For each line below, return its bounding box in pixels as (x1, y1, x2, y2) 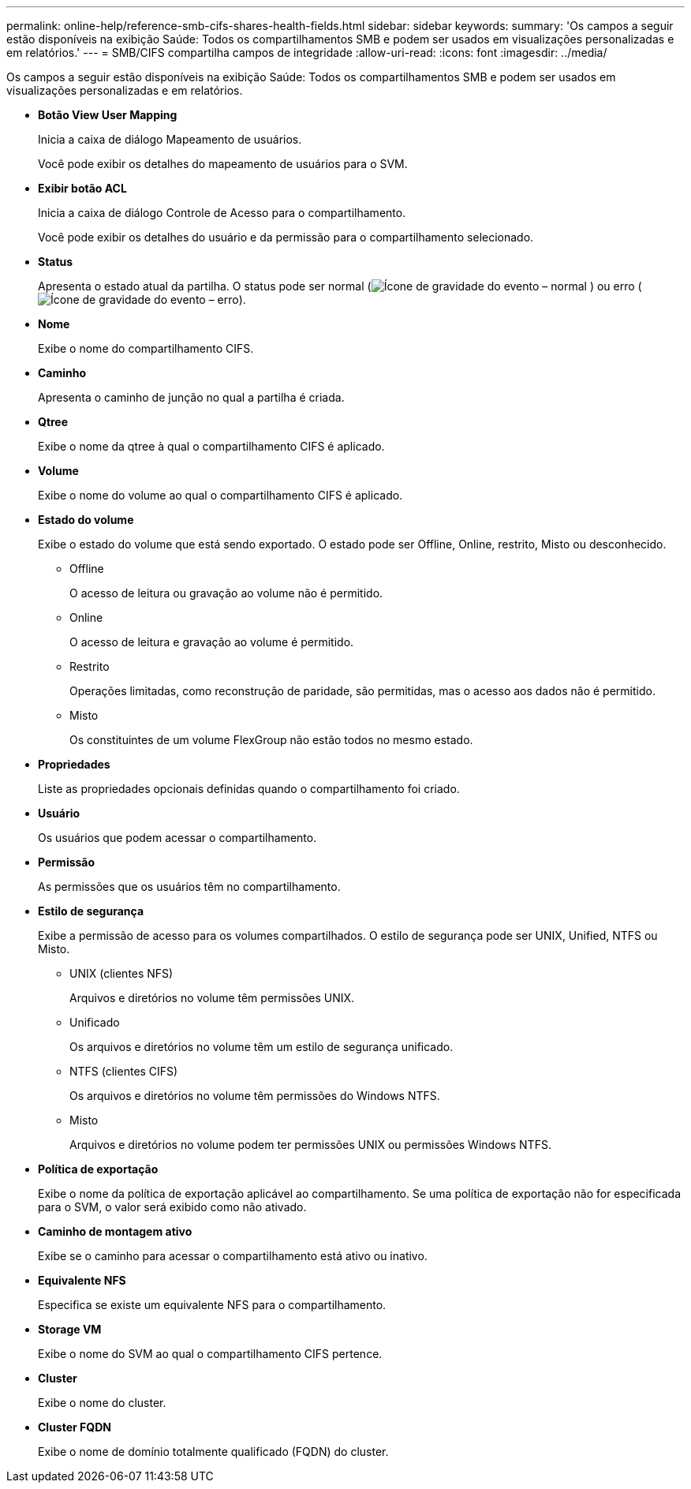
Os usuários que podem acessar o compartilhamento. (38, 831, 317, 844)
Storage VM (38, 1323, 102, 1336)
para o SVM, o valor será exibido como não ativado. (38, 1200, 307, 1214)
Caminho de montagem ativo (38, 1225, 192, 1238)
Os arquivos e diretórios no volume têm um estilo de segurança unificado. (69, 1040, 454, 1053)
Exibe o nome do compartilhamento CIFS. (38, 342, 254, 355)
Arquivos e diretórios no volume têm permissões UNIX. (69, 991, 355, 1005)
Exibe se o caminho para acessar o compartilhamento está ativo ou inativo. (38, 1249, 428, 1263)
